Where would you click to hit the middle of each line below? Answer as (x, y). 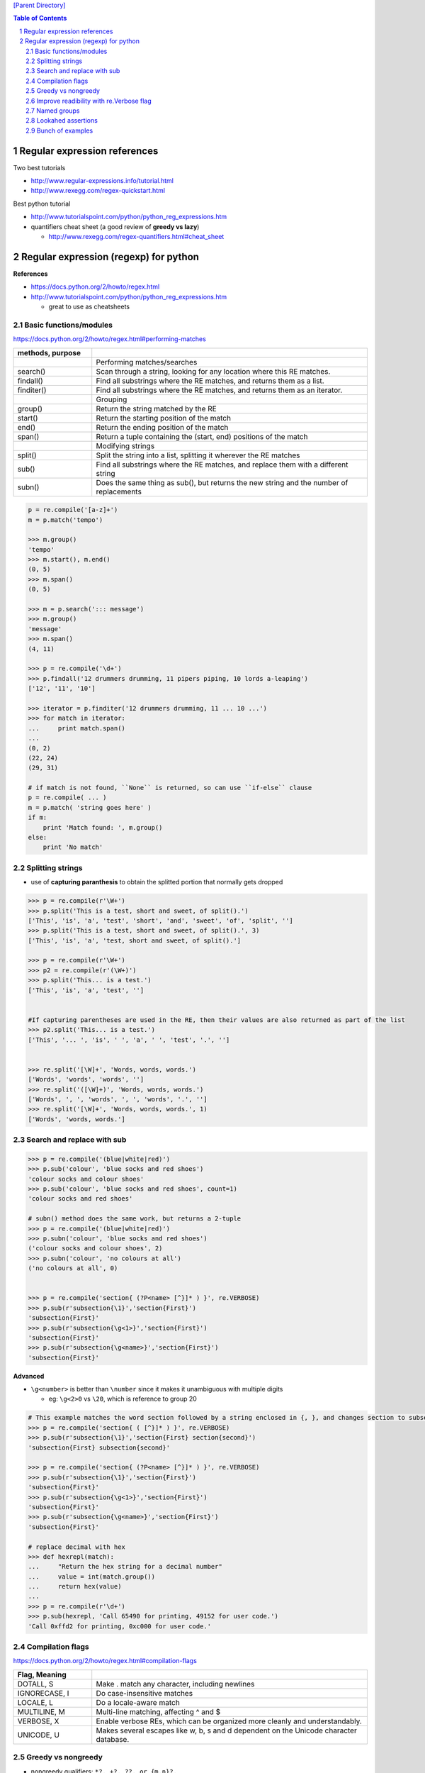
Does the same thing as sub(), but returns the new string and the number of (222, 482)
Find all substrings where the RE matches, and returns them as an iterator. (219, 390)
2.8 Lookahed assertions (62, 121)
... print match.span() (76, 728)
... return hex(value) (75, 1586)
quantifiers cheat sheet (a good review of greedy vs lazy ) (115, 226)
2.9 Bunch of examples (59, 130)
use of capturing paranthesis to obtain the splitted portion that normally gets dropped (157, 882)
